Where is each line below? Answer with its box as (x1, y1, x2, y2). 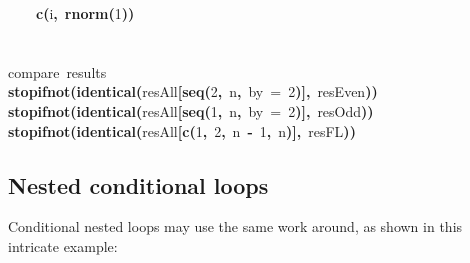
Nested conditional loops (8, 169, 269, 200)
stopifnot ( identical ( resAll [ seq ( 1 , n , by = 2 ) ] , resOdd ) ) (8, 100, 374, 121)
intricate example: (8, 235, 118, 256)
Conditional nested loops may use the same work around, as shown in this (8, 216, 463, 237)
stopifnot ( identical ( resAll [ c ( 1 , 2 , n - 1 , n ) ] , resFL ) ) (8, 120, 356, 141)
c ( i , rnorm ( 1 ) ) (36, 3, 135, 23)
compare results (8, 61, 107, 82)
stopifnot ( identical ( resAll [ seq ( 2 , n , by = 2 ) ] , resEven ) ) (8, 81, 378, 102)
